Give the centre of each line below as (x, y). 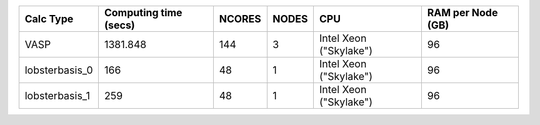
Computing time (143, 12)
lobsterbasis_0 (59, 70)
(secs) (119, 25)
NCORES (240, 18)
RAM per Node (462, 12)
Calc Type (49, 18)
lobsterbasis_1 (57, 95)
